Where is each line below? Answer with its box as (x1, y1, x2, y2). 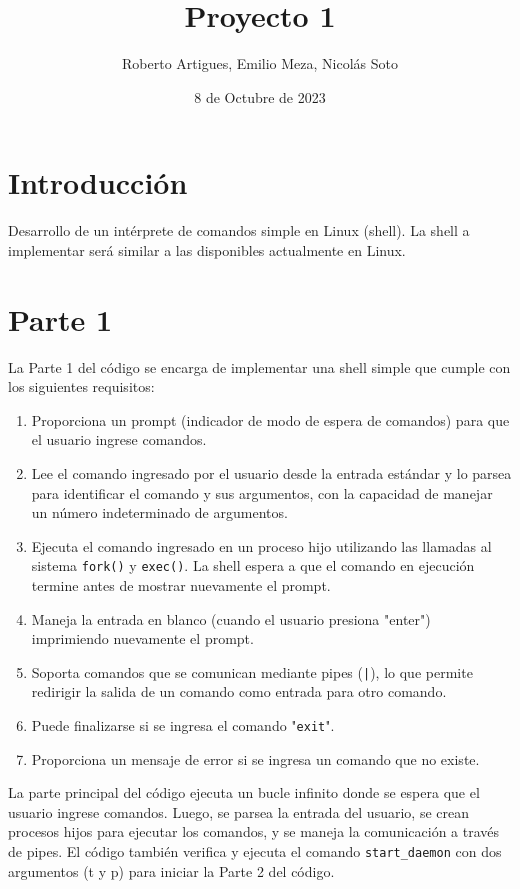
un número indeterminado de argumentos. (31, 502, 288, 523)
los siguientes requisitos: (8, 376, 155, 397)
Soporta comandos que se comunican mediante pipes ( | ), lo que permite (31, 661, 473, 682)
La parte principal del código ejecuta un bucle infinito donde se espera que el (8, 782, 480, 803)
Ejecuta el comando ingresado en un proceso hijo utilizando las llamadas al (31, 535, 492, 556)
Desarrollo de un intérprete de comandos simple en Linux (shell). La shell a (8, 220, 470, 241)
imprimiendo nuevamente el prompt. (31, 628, 254, 649)
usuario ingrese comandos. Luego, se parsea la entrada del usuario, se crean (8, 801, 469, 822)
